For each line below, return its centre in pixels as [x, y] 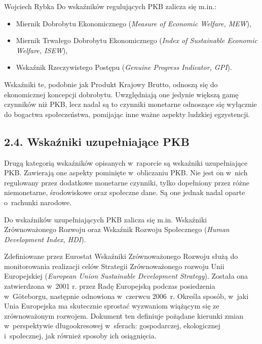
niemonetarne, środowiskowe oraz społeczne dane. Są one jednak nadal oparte [125, 192]
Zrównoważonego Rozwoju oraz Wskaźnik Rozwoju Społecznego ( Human [117, 229]
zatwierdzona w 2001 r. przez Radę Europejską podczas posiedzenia [110, 286]
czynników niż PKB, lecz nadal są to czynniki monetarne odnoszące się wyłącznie [130, 104]
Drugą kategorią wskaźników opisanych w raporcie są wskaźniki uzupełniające [126, 162]
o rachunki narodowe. [38, 202]
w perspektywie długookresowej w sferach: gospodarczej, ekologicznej [112, 326]
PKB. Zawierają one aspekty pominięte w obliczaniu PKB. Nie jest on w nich [126, 173]
